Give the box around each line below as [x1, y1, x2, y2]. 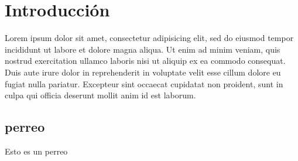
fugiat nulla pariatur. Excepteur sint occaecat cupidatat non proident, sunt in [5, 77, 283, 90]
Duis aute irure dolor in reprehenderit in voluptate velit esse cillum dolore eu [5, 66, 281, 78]
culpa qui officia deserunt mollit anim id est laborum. [5, 89, 196, 101]
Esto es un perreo [5, 145, 68, 157]
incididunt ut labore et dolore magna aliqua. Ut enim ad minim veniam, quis [5, 43, 280, 55]
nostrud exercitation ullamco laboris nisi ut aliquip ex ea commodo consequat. [5, 54, 286, 67]
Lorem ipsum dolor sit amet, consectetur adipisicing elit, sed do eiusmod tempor [5, 32, 294, 44]
